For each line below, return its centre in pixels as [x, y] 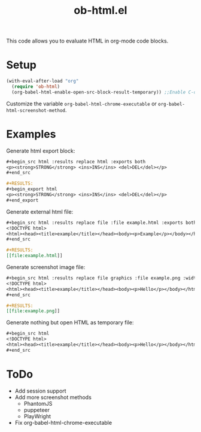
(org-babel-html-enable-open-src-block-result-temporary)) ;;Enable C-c [104, 92]
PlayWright [37, 416]
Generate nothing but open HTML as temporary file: [70, 323]
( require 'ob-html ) [36, 87]
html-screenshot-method [36, 110]
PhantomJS [38, 403]
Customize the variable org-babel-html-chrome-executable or [82, 104]
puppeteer [36, 410]
